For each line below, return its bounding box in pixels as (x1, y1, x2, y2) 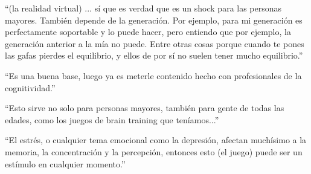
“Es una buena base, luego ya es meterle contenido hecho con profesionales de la (5, 69, 302, 82)
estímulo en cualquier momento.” (5, 157, 126, 170)
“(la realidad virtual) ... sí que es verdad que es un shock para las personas (5, 2, 282, 14)
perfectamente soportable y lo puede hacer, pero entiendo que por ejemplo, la (5, 25, 291, 38)
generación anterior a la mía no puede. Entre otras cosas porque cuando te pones (5, 37, 304, 50)
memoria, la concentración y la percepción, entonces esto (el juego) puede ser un (5, 145, 303, 158)
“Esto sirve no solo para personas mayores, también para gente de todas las (5, 101, 284, 114)
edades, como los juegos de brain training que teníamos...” (5, 113, 219, 126)
